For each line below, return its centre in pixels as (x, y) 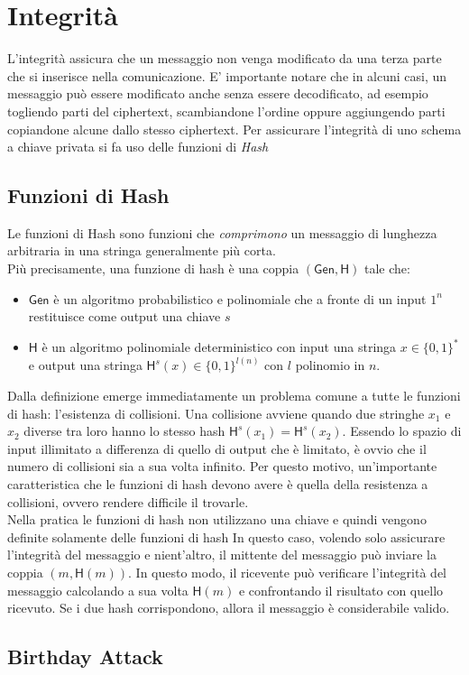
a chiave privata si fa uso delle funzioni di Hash (138, 147)
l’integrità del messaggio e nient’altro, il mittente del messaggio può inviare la (222, 555)
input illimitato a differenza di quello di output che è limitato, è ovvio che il (217, 448)
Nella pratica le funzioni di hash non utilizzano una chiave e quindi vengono (217, 519)
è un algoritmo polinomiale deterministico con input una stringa (219, 347)
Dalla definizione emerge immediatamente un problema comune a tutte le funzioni (234, 395)
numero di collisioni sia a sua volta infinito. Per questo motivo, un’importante (222, 466)
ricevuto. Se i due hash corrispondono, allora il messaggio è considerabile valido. (229, 608)
